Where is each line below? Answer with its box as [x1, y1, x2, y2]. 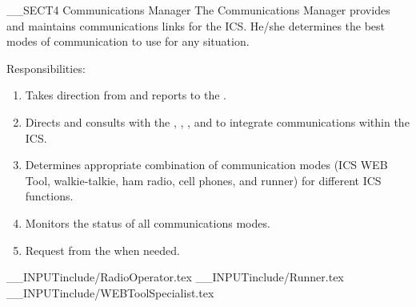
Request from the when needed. [25, 241, 180, 258]
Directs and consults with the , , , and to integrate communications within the [25, 113, 410, 130]
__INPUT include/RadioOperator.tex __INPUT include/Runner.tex [6, 269, 344, 285]
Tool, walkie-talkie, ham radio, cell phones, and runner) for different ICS [25, 172, 382, 188]
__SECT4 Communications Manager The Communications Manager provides [6, 2, 390, 18]
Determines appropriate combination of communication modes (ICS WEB [25, 156, 388, 173]
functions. [25, 188, 74, 204]
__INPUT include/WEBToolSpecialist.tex [6, 284, 214, 301]
